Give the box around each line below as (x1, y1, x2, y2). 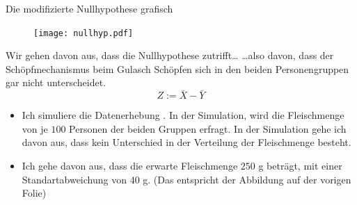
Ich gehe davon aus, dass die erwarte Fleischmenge (22, 158, 238, 173)
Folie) (22, 186, 47, 200)
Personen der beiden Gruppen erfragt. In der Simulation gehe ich (69, 121, 347, 136)
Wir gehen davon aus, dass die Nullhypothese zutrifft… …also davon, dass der (6, 48, 334, 63)
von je (22, 121, 48, 136)
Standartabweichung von (22, 172, 127, 186)
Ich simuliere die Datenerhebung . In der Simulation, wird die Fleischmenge (22, 108, 344, 122)
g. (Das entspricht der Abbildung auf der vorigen (143, 172, 351, 186)
